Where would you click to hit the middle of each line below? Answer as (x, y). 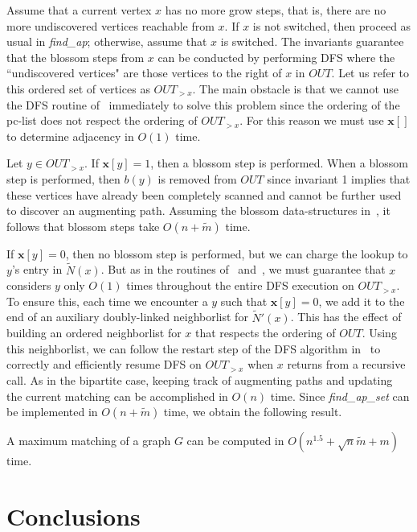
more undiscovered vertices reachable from (110, 25)
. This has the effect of (346, 317)
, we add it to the (362, 301)
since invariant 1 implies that (339, 178)
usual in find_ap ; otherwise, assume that (107, 41)
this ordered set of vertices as (78, 88)
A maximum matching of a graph (89, 441)
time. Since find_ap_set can (340, 396)
